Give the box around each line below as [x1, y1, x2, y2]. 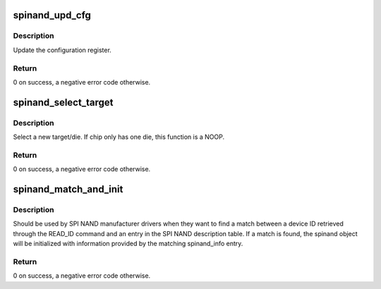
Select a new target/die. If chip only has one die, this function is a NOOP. [13, 133, 225, 141]
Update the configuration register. [13, 46, 112, 54]
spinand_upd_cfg [13, 9, 92, 21]
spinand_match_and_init [13, 183, 123, 195]
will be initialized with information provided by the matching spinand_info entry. [13, 240, 243, 248]
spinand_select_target [13, 96, 114, 109]
